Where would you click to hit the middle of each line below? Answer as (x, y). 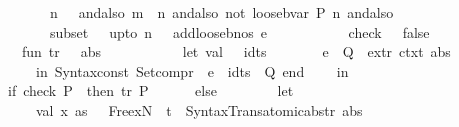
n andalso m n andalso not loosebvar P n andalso (221, 12)
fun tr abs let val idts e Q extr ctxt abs (236, 51)
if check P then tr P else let (150, 90)
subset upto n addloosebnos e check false (239, 31)
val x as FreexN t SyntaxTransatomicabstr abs (199, 109)
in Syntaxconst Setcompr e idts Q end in (192, 70)
